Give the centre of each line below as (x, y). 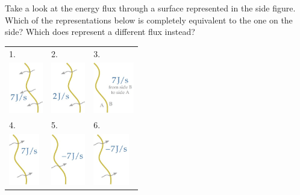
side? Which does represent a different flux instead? (100, 32)
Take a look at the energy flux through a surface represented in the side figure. (150, 8)
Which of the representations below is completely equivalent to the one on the (149, 20)
